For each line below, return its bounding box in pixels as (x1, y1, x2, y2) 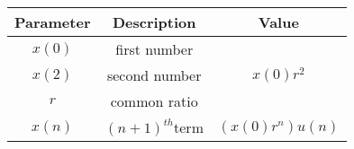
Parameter (14, 12, 91, 32)
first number (115, 39, 194, 59)
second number (106, 65, 202, 85)
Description (112, 12, 196, 32)
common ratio (110, 91, 198, 111)
